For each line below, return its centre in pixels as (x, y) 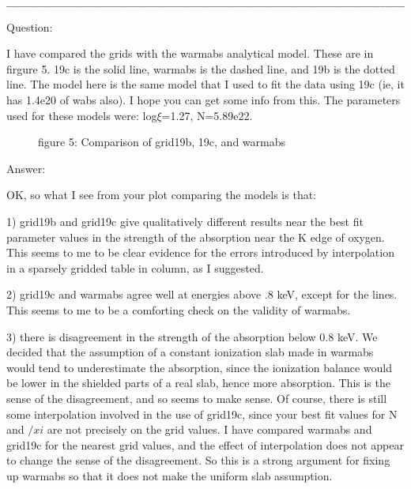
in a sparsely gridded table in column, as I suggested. (135, 267)
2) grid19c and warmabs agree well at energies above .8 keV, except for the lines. (202, 294)
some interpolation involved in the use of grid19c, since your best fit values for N (202, 414)
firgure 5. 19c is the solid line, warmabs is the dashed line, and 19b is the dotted (201, 68)
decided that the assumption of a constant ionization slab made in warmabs (190, 352)
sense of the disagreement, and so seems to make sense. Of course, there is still (197, 398)
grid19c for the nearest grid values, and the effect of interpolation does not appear (205, 444)
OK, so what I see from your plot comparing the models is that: (162, 195)
